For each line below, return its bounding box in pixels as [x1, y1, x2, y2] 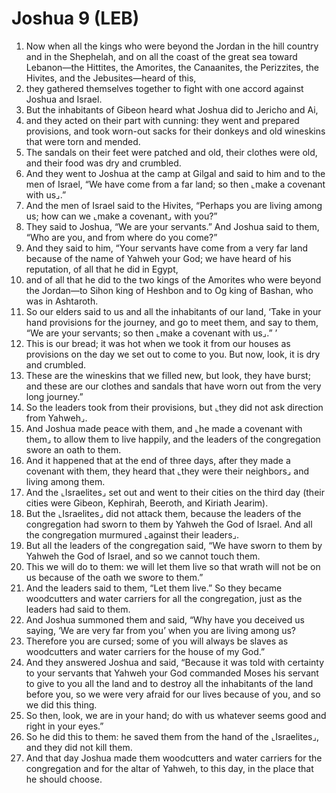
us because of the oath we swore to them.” [25, 571, 204, 583]
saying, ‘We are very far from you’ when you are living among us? [25, 624, 297, 636]
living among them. [25, 475, 106, 487]
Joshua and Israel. [25, 93, 103, 105]
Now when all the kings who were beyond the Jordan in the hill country [25, 40, 319, 52]
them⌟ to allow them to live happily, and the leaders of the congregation [25, 433, 321, 445]
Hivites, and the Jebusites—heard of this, [25, 72, 197, 84]
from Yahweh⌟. [25, 412, 88, 424]
